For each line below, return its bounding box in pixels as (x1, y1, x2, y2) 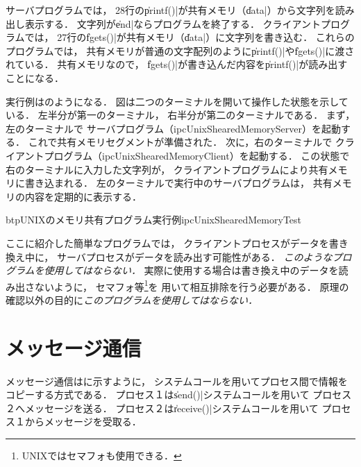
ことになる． (6, 70, 64, 85)
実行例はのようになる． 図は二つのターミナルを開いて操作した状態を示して (6, 94, 349, 108)
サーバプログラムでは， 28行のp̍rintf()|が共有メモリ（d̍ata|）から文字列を (6, 3, 335, 17)
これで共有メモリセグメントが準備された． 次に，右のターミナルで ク (28, 135, 345, 149)
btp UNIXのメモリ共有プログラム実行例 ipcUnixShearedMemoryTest (6, 212, 301, 227)
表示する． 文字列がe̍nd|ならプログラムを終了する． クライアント (24, 16, 321, 31)
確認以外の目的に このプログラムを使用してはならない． (6, 292, 258, 307)
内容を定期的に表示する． (24, 189, 142, 203)
